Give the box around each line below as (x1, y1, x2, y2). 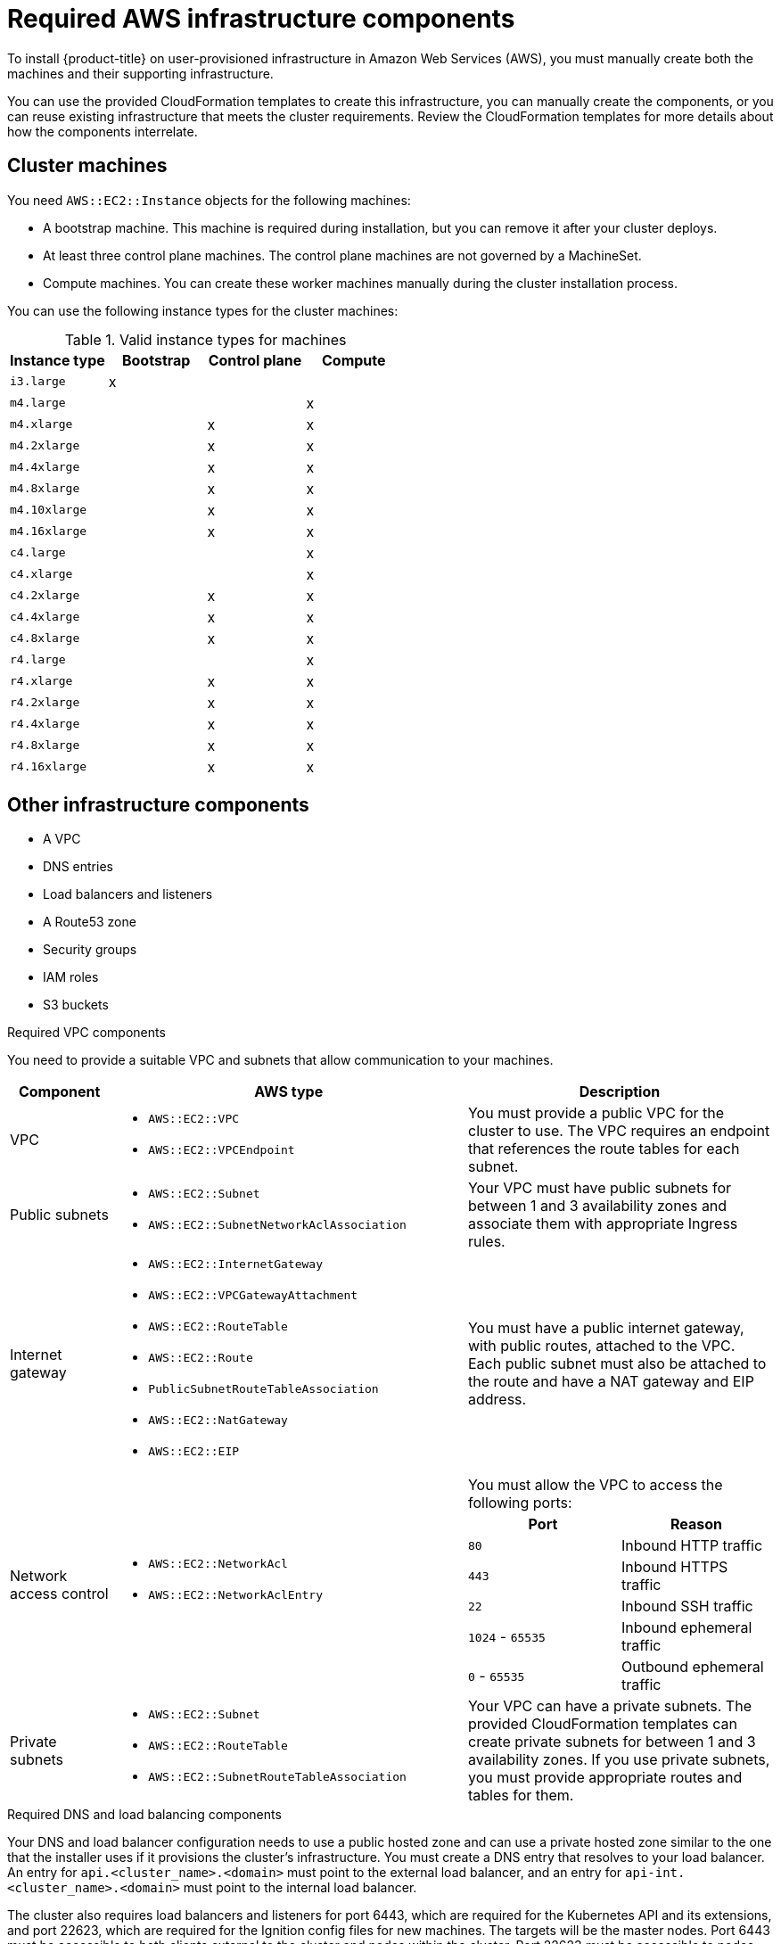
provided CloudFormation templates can (467, 1715, 738, 1734)
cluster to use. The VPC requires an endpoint (467, 1122, 770, 1141)
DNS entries (43, 859, 113, 875)
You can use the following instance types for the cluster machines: (7, 302, 399, 318)
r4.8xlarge (10, 738, 80, 753)
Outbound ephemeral (621, 1658, 764, 1676)
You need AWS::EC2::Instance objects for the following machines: (7, 192, 411, 208)
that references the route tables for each (467, 1140, 740, 1158)
